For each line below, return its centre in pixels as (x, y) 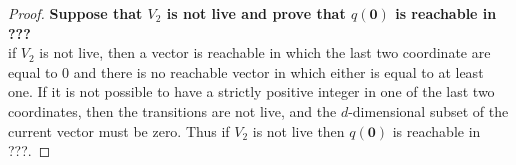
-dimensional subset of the (428, 110)
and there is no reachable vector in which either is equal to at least (278, 71)
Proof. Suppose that (75, 13)
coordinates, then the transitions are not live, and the (172, 110)
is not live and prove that (256, 13)
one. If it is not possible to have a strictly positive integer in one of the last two (251, 91)
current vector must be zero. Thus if (119, 130)
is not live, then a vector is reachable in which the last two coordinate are (265, 52)
